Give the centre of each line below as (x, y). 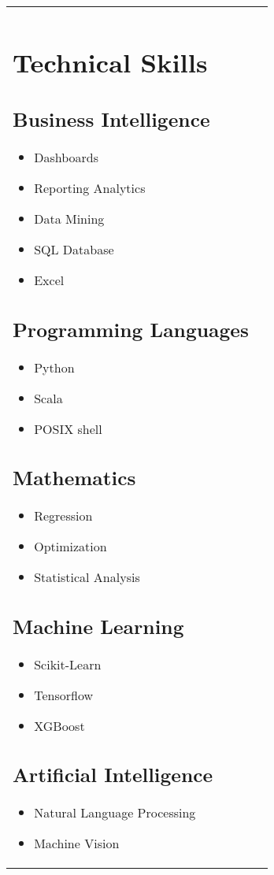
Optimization (70, 547)
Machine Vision (77, 843)
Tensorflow (63, 695)
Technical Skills (110, 61)
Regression (63, 516)
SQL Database (74, 250)
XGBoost (59, 725)
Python (54, 367)
